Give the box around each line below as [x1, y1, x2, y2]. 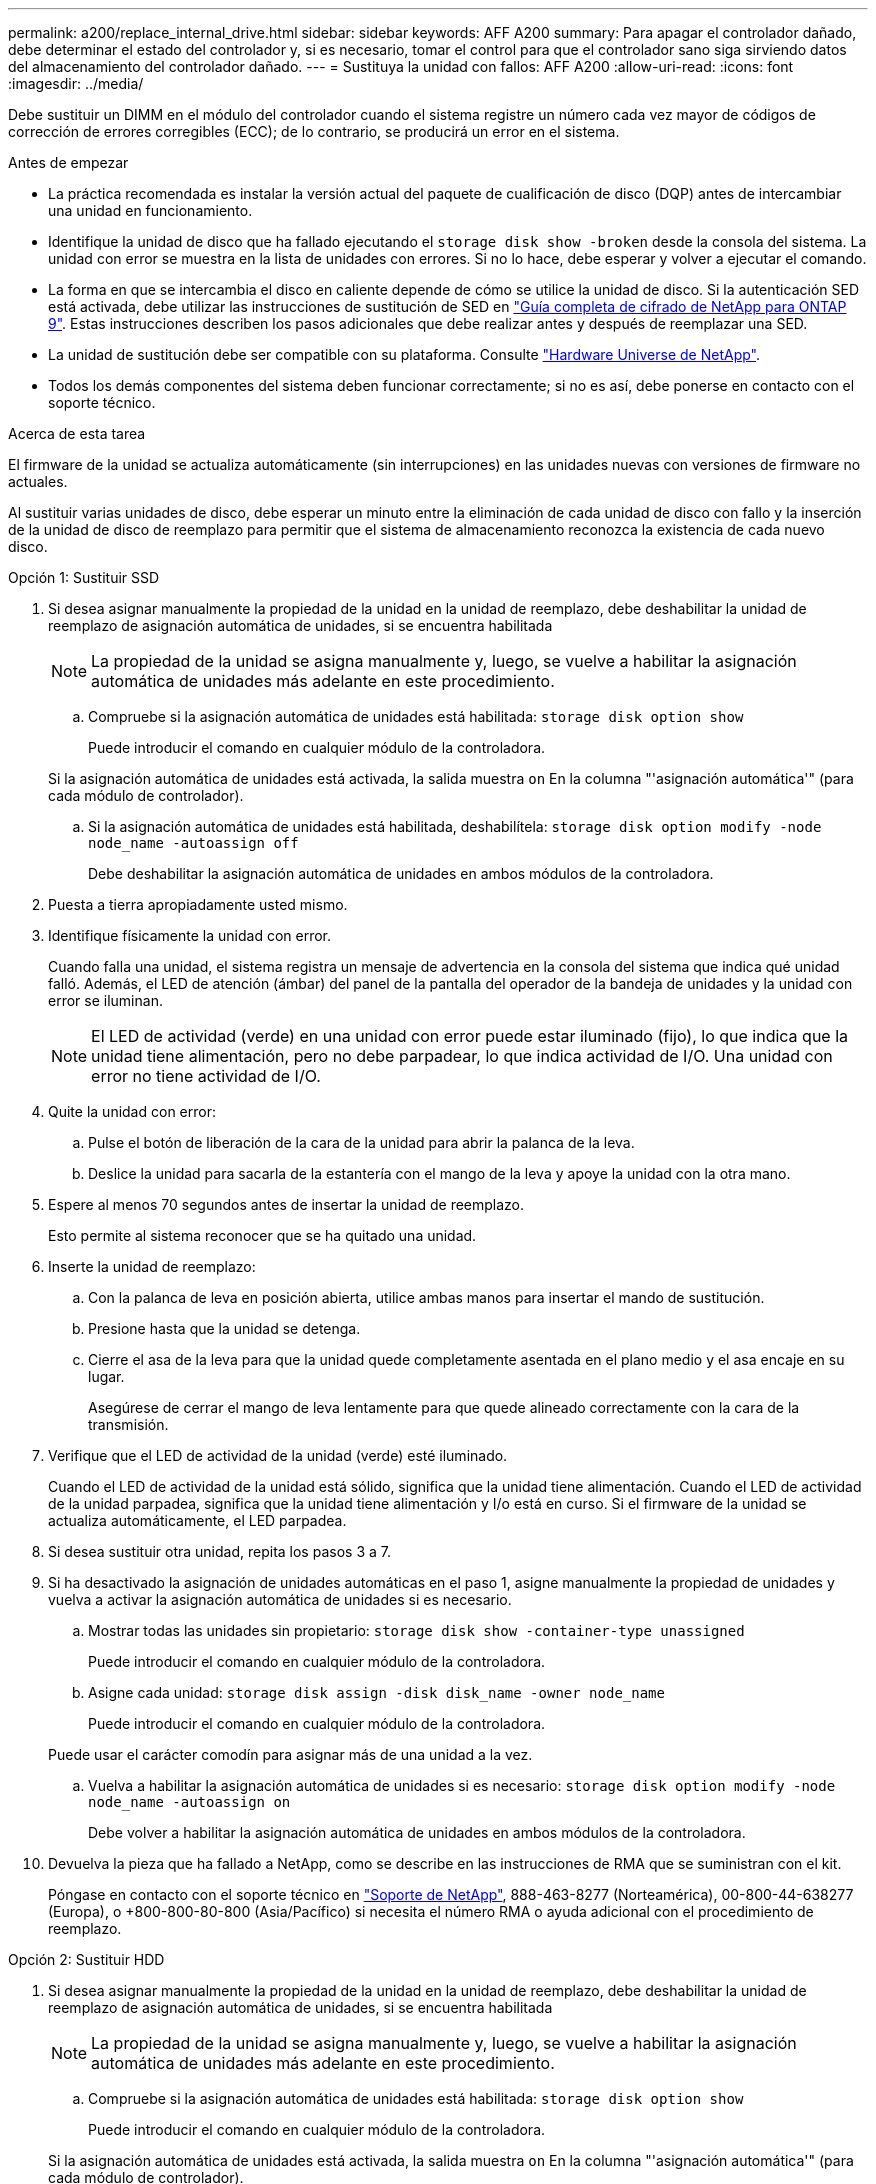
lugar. [88, 1368, 125, 1385]
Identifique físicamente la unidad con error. [48, 927, 332, 944]
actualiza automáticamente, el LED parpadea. [48, 1512, 347, 1529]
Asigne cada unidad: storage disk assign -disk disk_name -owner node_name [88, 1684, 665, 1701]
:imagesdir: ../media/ [8, 75, 144, 92]
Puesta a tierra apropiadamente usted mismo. [48, 896, 348, 913]
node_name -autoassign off [88, 835, 299, 851]
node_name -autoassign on [88, 1794, 291, 1810]
